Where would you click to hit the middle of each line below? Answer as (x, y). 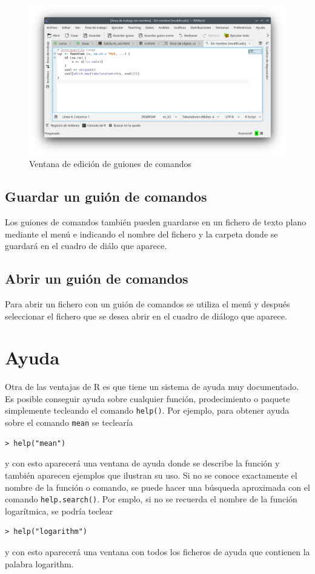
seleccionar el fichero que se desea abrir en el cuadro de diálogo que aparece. (146, 316)
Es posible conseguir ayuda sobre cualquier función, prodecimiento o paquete (148, 398)
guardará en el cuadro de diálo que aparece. (86, 246)
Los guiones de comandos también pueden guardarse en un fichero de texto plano (156, 222)
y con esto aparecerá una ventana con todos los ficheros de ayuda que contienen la (157, 552)
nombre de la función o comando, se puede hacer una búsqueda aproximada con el (157, 487)
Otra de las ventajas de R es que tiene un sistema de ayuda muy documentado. (152, 387)
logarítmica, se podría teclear (59, 511)
